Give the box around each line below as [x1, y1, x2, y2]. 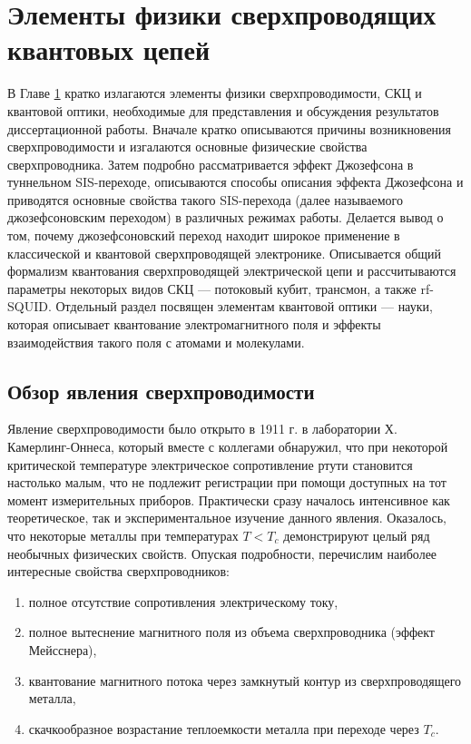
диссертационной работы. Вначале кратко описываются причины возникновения [7, 119, 452, 138]
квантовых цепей [7, 31, 211, 68]
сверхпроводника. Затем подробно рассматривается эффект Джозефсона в [7, 154, 414, 173]
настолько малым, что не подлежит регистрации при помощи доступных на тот [7, 473, 446, 492]
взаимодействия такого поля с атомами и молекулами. [7, 332, 305, 351]
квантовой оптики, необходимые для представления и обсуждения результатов [7, 101, 439, 120]
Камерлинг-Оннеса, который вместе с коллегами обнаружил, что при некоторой [7, 437, 448, 456]
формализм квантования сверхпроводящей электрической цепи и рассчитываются [7, 261, 456, 280]
